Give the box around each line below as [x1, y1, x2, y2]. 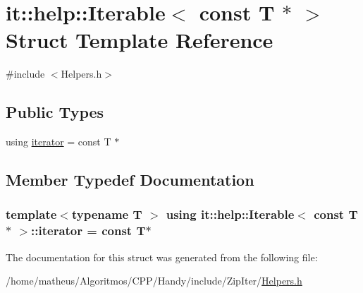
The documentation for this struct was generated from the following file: [6, 249, 318, 264]
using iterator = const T [6, 134, 111, 149]
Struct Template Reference [6, 25, 273, 54]
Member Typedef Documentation [6, 169, 254, 191]
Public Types [6, 101, 104, 123]
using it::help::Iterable [166, 205, 295, 223]
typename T [71, 205, 142, 223]
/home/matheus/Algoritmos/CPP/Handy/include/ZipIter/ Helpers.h [6, 273, 302, 288]
